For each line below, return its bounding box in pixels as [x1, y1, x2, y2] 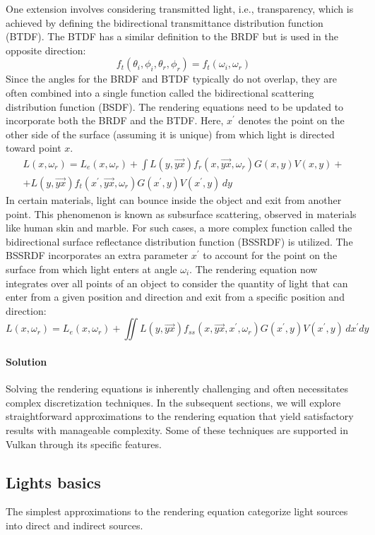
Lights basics [6, 471, 101, 493]
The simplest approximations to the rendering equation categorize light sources [6, 504, 348, 519]
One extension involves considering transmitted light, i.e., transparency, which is [6, 1, 354, 16]
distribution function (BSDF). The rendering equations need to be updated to [6, 99, 344, 114]
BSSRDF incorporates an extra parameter [6, 248, 189, 263]
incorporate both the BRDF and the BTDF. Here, [6, 113, 224, 128]
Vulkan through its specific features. [6, 436, 162, 451]
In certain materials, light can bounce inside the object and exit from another [6, 193, 342, 207]
